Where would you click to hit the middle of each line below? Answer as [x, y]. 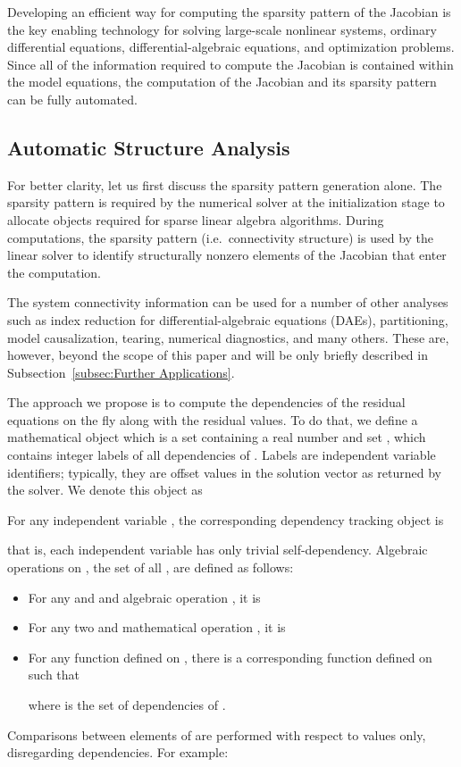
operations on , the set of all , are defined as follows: [151, 567]
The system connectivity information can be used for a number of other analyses [228, 302]
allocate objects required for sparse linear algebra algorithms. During [196, 219]
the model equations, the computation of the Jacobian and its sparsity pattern [222, 82]
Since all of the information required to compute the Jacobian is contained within [230, 64]
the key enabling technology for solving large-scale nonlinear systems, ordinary [222, 29]
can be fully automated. [72, 99]
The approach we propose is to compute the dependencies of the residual [206, 402]
